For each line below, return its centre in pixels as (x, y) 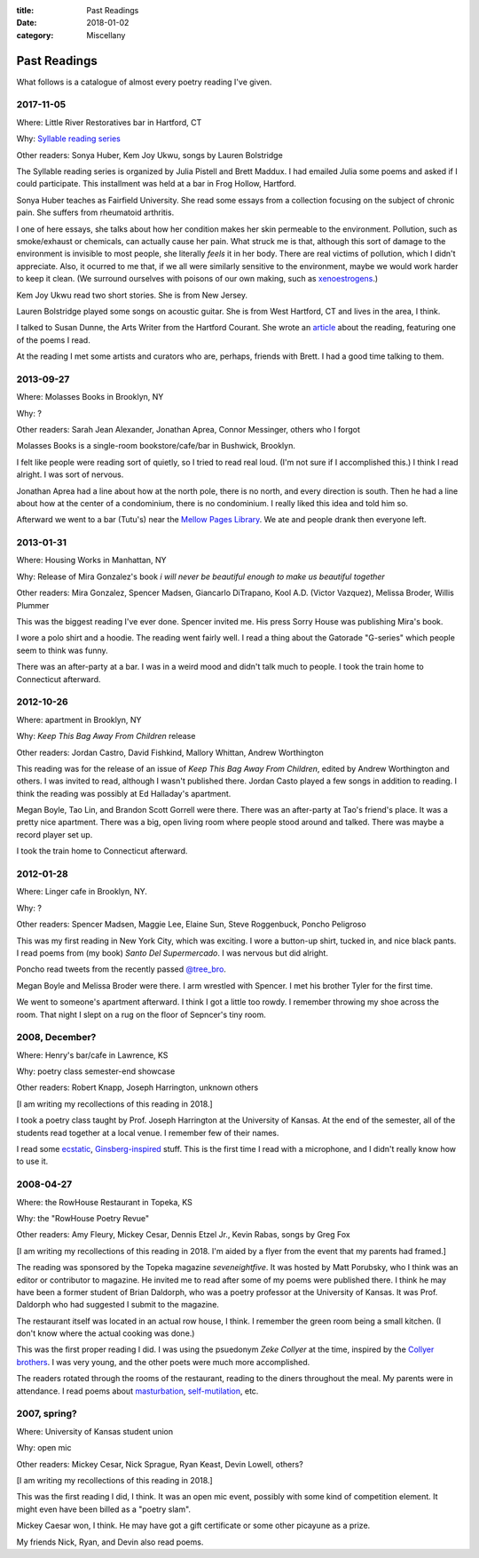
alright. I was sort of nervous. (70, 474)
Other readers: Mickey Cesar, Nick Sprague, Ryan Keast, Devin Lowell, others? (160, 1464)
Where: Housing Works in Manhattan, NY (91, 560)
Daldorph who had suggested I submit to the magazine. (118, 1305)
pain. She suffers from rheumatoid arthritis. (95, 212)
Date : (27, 23)
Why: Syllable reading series (69, 139)
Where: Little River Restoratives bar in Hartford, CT (109, 122)
